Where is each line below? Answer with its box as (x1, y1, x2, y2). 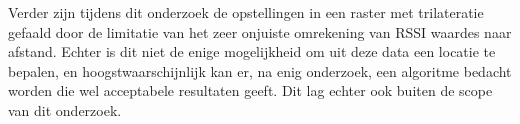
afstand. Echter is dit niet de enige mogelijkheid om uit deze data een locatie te (8, 41, 496, 62)
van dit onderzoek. (8, 99, 122, 120)
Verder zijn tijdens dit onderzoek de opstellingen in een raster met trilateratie (8, 2, 484, 22)
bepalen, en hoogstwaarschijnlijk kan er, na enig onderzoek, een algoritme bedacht (8, 60, 512, 81)
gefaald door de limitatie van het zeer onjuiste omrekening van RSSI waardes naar (8, 21, 512, 42)
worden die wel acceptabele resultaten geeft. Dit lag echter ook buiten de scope (8, 80, 493, 101)
